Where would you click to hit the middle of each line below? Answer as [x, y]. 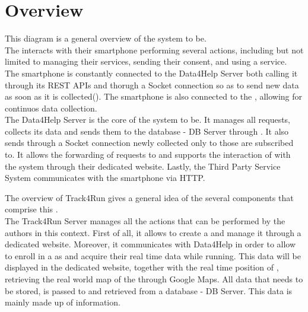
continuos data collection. [51, 108]
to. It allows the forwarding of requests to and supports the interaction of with [148, 155]
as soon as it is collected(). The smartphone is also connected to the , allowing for [154, 96]
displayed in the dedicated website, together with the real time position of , [142, 267]
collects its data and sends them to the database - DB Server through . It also [147, 131]
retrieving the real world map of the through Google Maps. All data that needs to [154, 279]
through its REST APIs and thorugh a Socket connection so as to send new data [152, 85]
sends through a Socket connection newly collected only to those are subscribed [149, 143]
